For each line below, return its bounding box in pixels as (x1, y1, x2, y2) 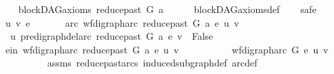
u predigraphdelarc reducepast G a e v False (10, 29, 213, 43)
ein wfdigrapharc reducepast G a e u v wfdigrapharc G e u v (5, 42, 328, 56)
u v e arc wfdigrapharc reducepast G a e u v (5, 15, 240, 29)
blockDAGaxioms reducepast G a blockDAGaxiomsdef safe (18, 2, 317, 16)
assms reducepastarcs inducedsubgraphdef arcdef (47, 56, 258, 70)
